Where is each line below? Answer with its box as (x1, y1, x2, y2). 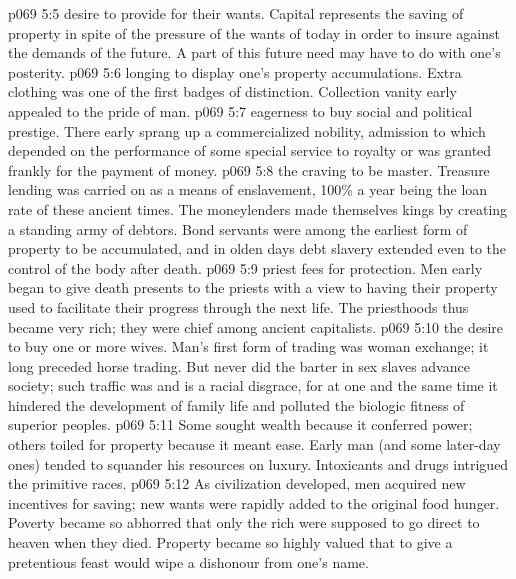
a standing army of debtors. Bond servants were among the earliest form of (8, 218, 468, 239)
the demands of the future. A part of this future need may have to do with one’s (8, 42, 501, 63)
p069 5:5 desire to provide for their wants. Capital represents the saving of (8, 3, 464, 23)
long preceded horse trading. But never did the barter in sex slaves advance (8, 355, 470, 376)
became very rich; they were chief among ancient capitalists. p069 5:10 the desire (8, 316, 503, 337)
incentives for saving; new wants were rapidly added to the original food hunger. (8, 492, 500, 513)
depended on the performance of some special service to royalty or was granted (8, 140, 492, 161)
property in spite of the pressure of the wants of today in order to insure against (8, 22, 500, 43)
